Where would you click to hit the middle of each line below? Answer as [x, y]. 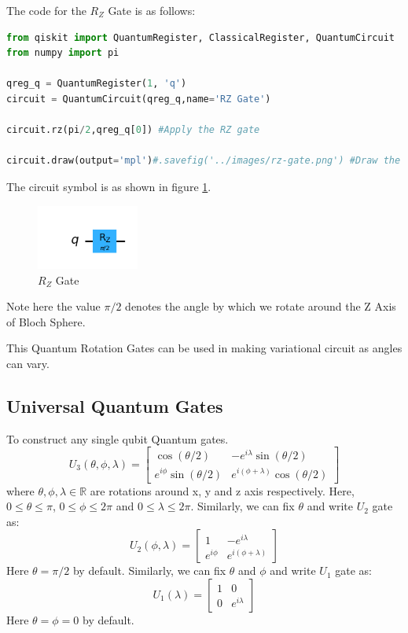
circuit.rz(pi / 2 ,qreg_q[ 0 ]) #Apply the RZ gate [133, 130]
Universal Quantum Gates [115, 405]
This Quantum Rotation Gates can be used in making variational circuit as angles [204, 348]
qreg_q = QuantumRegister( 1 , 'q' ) [97, 84]
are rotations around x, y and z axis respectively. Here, [222, 490]
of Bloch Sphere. [46, 321]
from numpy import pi [63, 53]
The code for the [46, 10]
